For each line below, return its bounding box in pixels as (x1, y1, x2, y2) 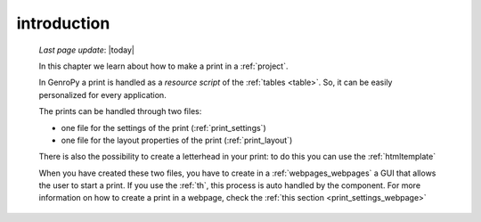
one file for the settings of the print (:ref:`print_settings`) (61, 122, 266, 133)
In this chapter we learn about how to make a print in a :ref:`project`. (38, 61, 289, 71)
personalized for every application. (38, 89, 167, 100)
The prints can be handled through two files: (38, 106, 202, 117)
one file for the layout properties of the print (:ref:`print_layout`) (61, 135, 293, 145)
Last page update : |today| (38, 45, 135, 55)
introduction (16, 13, 110, 33)
